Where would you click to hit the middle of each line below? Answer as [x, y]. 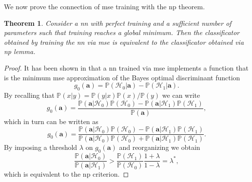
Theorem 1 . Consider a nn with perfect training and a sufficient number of [118, 23]
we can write [181, 95]
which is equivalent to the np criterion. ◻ [67, 174]
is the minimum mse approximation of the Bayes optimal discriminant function [122, 77]
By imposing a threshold [41, 147]
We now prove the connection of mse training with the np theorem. [105, 6]
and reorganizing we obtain [160, 147]
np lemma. [20, 51]
